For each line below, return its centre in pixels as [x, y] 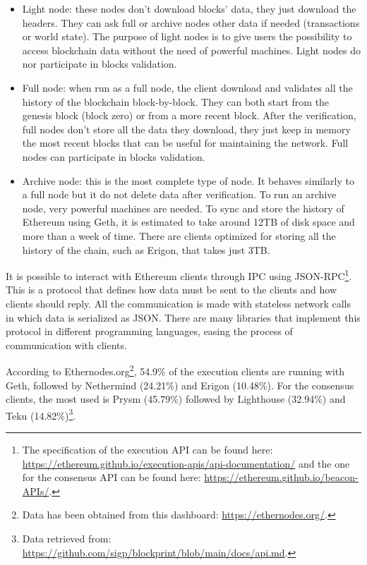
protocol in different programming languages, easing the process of [149, 331]
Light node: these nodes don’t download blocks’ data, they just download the [189, 8]
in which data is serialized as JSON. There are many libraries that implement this [183, 317]
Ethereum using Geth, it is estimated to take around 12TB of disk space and [188, 222]
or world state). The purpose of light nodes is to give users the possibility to [187, 36]
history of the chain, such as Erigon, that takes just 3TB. [146, 249]
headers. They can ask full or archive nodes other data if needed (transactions [191, 22]
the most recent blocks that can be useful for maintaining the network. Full [185, 143]
